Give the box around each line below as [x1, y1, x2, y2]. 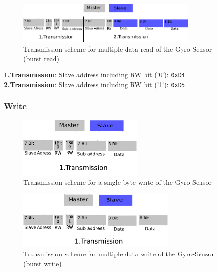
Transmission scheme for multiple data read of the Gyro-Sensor [23, 44, 212, 54]
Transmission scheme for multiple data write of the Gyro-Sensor [23, 249, 214, 259]
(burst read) [23, 53, 60, 63]
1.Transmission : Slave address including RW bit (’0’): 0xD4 [4, 70, 185, 80]
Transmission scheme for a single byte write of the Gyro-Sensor [23, 177, 212, 187]
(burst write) [23, 258, 62, 268]
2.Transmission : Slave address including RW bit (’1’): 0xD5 [4, 79, 185, 89]
